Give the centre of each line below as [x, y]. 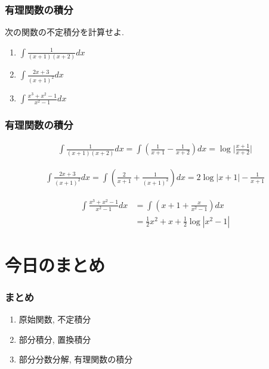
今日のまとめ [55, 264]
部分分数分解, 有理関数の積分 [76, 359]
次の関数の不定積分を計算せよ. [64, 32]
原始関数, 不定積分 [55, 319]
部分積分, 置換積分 [55, 339]
